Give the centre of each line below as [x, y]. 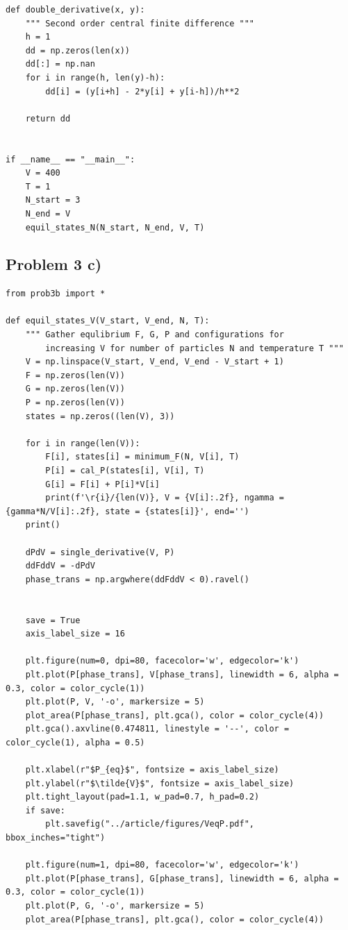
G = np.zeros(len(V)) [75, 389]
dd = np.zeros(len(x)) [77, 50]
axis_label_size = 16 [75, 634]
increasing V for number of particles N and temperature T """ [194, 348]
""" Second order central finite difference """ [140, 23]
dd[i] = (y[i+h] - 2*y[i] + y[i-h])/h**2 [142, 91]
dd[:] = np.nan [60, 64]
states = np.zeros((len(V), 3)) [100, 416]
